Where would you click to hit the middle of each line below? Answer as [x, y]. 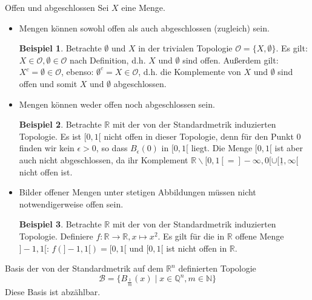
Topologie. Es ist [50, 136]
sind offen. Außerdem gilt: [231, 60]
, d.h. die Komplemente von [190, 72]
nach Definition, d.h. [108, 60]
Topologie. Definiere [56, 236]
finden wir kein [47, 148]
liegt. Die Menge [222, 148]
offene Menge [260, 236]
